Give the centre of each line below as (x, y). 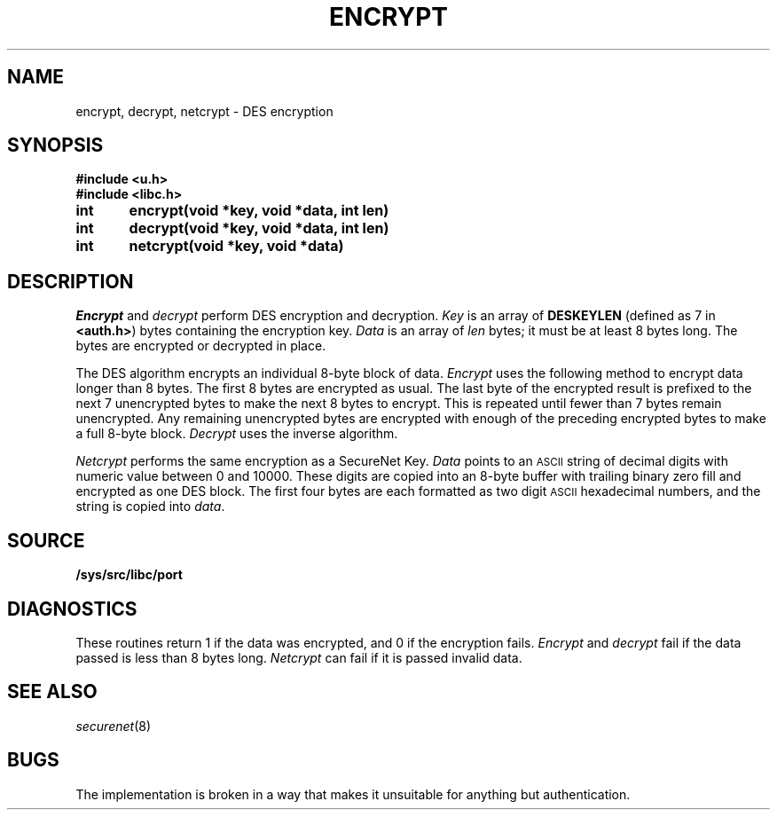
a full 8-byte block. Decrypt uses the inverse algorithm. (237, 434)
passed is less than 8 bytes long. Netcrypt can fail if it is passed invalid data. (299, 657)
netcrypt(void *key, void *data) (236, 246)
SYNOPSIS (55, 145)
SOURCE (46, 540)
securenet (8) (114, 726)
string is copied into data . (150, 507)
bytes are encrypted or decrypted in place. (201, 346)
